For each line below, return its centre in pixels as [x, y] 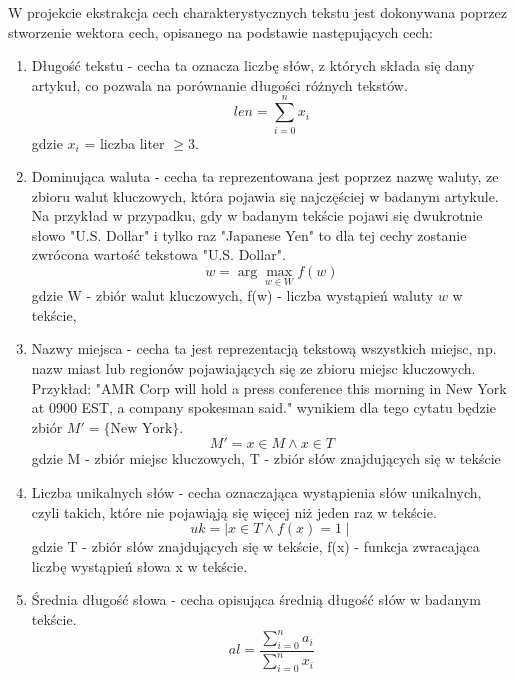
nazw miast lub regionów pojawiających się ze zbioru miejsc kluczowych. [253, 368]
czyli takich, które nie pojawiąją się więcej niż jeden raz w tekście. [234, 511]
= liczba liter [124, 142]
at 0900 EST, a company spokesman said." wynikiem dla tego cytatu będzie [263, 407]
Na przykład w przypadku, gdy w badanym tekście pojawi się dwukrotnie [257, 215]
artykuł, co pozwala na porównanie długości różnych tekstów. [219, 84]
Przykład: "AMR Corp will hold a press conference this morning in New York [269, 387]
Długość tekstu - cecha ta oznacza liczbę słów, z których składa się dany [253, 65]
